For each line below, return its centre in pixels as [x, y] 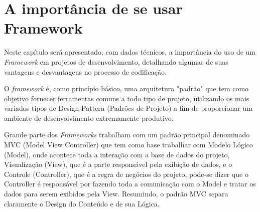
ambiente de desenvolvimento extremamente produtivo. [89, 118]
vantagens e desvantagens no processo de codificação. [85, 71]
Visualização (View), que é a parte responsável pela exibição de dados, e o [118, 164]
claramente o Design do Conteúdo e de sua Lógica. [82, 203]
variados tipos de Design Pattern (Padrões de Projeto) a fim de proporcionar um [128, 108]
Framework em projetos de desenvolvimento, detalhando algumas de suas [116, 61]
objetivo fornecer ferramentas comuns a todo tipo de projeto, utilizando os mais [127, 98]
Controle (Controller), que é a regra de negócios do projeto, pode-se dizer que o [126, 174]
